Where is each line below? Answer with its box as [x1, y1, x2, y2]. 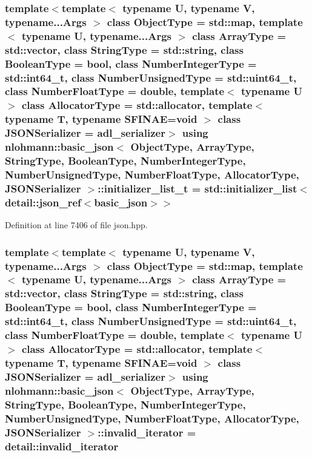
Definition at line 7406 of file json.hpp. [5, 219, 148, 231]
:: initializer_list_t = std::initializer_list [98, 180, 297, 196]
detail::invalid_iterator [5, 438, 119, 453]
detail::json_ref [5, 194, 81, 209]
